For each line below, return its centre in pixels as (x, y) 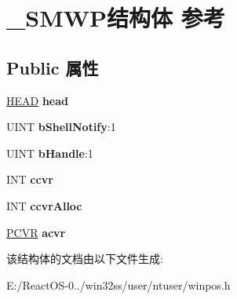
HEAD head (38, 100)
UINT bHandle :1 (50, 153)
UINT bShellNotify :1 (61, 127)
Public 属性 (53, 67)
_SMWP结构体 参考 (116, 18)
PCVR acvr (36, 232)
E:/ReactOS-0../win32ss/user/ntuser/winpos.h (118, 284)
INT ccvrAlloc (44, 205)
